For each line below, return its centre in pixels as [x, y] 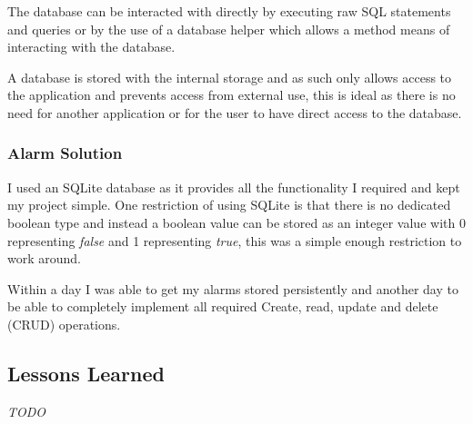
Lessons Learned [86, 373]
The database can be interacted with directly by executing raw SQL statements [229, 11]
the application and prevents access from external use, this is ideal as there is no [231, 95]
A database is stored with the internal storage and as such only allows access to [230, 77]
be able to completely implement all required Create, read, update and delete [223, 306]
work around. [44, 258]
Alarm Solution [65, 153]
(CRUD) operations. [64, 324]
